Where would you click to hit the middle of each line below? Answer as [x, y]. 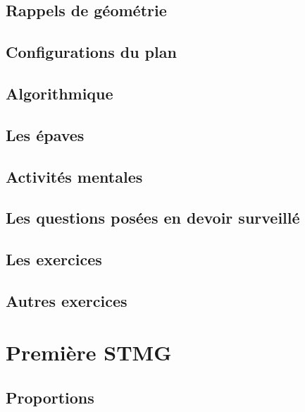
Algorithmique [60, 93]
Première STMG [89, 352]
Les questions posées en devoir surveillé [153, 218]
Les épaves [45, 134]
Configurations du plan [91, 52]
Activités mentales [74, 176]
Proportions [50, 398]
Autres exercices [67, 300]
